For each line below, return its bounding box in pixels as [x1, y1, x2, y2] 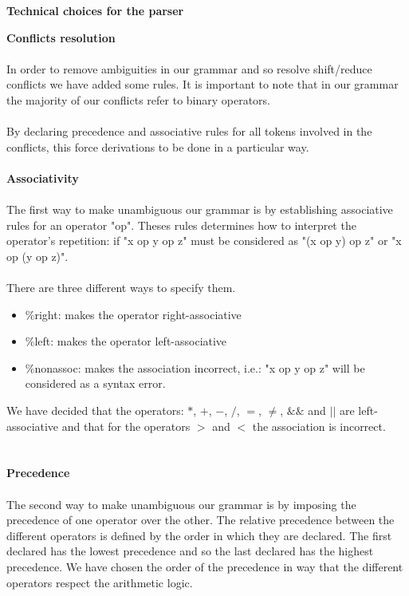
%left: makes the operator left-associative [25, 333, 227, 349]
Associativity [6, 169, 79, 186]
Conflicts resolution [6, 29, 116, 45]
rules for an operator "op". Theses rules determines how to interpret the [6, 216, 356, 233]
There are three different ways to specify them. [6, 279, 236, 296]
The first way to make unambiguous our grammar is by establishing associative [6, 201, 393, 218]
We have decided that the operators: [6, 402, 184, 419]
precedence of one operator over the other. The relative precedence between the [6, 511, 395, 528]
